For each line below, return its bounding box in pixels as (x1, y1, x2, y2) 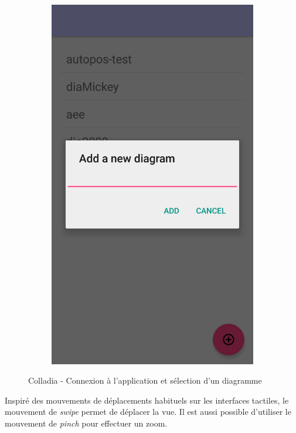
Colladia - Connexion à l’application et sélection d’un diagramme (28, 374, 262, 387)
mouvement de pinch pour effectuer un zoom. (5, 417, 168, 429)
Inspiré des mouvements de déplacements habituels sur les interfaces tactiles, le (5, 394, 289, 406)
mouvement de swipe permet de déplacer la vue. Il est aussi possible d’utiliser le (5, 405, 291, 418)
